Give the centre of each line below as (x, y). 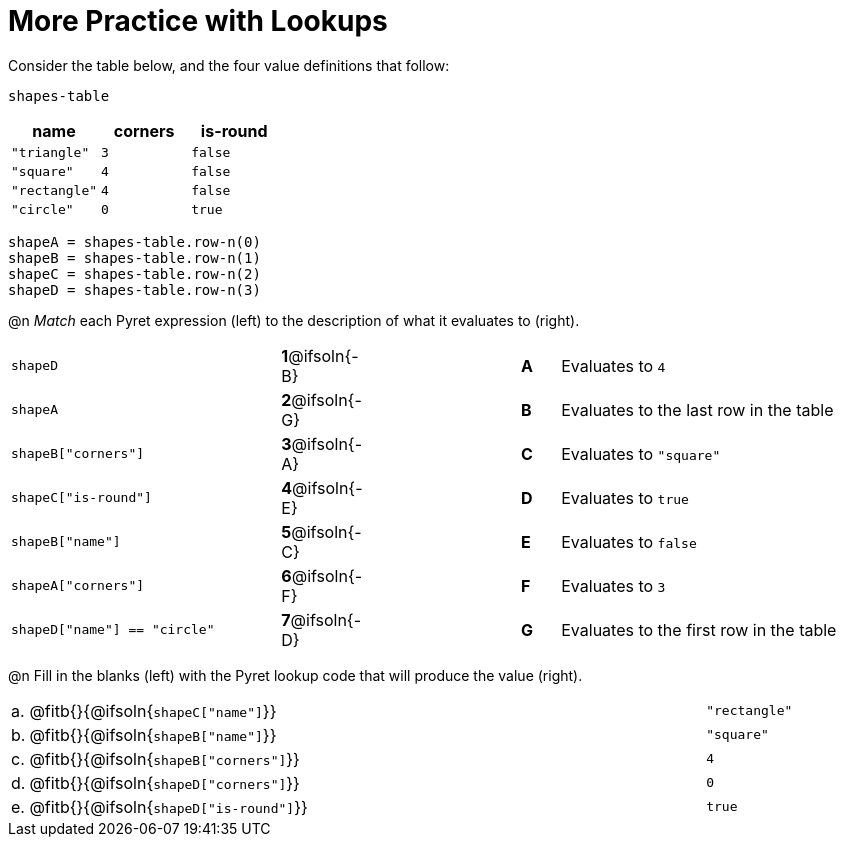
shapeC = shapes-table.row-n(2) (134, 273)
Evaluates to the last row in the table (697, 409)
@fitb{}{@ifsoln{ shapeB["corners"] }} (164, 758)
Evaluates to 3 (613, 585)
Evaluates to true (625, 497)
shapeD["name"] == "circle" (113, 630)
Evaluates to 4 (613, 365)
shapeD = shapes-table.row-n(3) (134, 289)
